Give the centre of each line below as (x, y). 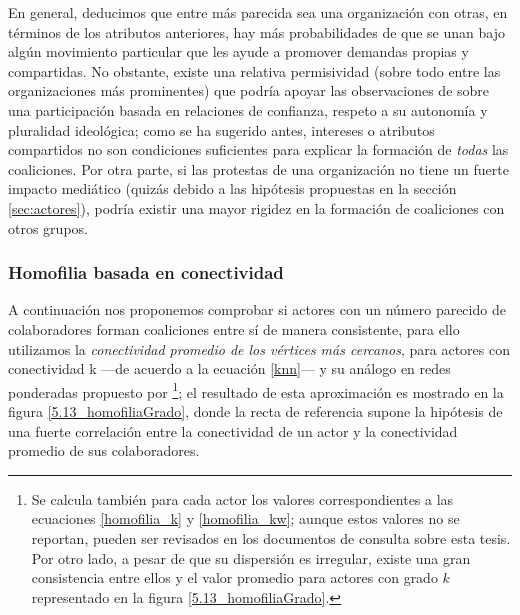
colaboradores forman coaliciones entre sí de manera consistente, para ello (234, 328)
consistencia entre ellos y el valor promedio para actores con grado (234, 577)
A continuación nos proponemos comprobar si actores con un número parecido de (257, 309)
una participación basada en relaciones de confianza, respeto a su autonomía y (248, 109)
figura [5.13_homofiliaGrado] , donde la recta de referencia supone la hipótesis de (255, 410)
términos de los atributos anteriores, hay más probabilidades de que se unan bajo (256, 31)
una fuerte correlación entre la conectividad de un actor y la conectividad (233, 430)
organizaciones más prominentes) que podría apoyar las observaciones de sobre (249, 90)
